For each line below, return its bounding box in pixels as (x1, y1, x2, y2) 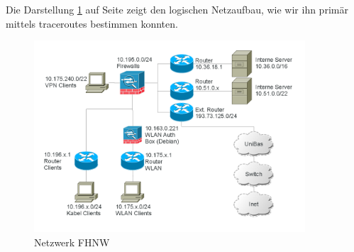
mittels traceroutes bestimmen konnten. (6, 16, 178, 31)
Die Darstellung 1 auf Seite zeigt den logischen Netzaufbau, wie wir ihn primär (6, 2, 348, 16)
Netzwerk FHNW (34, 234, 110, 249)
